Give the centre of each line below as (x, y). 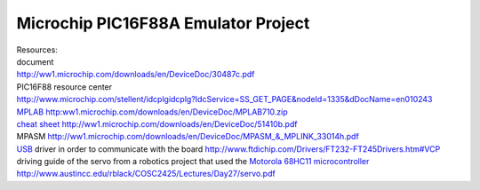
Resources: (37, 50)
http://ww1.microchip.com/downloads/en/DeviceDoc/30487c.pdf (136, 75)
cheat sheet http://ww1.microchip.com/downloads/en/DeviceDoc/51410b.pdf (157, 123)
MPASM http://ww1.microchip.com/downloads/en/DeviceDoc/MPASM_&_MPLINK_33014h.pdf (188, 137)
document (35, 61)
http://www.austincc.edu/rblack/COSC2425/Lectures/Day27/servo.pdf (146, 174)
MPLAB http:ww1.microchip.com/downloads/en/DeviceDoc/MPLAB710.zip (152, 112)
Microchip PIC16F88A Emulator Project (163, 23)
